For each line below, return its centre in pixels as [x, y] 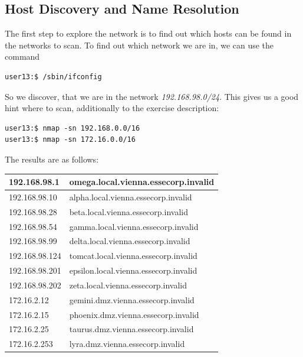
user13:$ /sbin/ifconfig [53, 77]
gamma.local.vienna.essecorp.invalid [134, 226]
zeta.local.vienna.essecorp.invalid [128, 285]
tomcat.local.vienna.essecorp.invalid [133, 256]
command [22, 56]
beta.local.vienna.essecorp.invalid [129, 211]
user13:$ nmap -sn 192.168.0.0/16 [73, 128]
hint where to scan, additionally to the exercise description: [112, 108]
